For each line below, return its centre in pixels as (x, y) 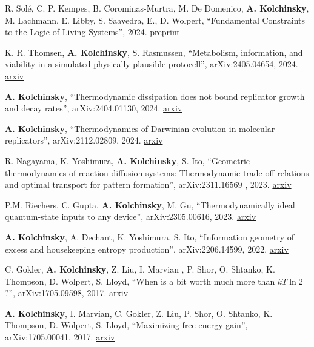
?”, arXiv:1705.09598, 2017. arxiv (67, 293)
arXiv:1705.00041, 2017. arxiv (60, 337)
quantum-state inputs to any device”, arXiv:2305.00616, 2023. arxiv (131, 216)
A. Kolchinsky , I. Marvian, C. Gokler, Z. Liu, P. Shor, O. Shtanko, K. (139, 313)
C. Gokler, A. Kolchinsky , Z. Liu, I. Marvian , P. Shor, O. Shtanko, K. (140, 269)
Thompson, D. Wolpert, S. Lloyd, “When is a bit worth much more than (140, 281)
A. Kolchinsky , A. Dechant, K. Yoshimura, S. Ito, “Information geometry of (150, 236)
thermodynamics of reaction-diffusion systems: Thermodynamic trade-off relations (157, 172)
